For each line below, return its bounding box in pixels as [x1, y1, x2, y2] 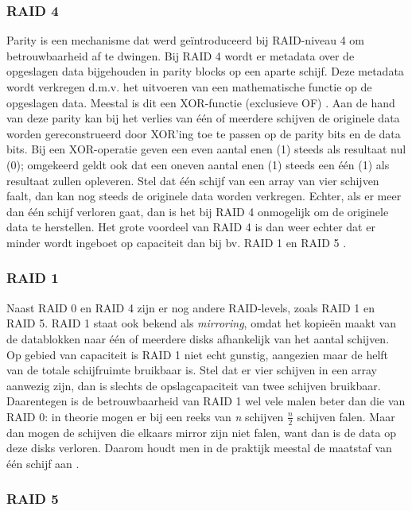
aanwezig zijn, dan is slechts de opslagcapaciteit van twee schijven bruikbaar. [6, 377, 381, 393]
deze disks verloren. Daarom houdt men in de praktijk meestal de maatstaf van [6, 439, 392, 456]
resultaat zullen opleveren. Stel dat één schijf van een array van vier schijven [6, 172, 379, 188]
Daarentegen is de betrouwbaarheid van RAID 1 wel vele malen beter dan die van [6, 393, 406, 409]
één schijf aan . [6, 455, 80, 471]
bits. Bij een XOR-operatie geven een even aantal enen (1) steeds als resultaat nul [6, 141, 406, 157]
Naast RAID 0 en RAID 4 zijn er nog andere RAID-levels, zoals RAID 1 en [6, 299, 375, 316]
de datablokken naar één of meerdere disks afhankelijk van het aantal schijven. [6, 330, 390, 346]
